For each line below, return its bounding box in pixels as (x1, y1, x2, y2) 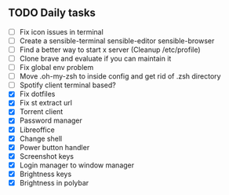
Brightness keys (19, 169, 72, 178)
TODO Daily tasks (8, 6, 96, 20)
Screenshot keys (19, 151, 75, 160)
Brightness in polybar (19, 178, 89, 187)
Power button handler (19, 142, 90, 152)
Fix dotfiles (19, 90, 56, 99)
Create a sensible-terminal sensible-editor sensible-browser (19, 35, 215, 46)
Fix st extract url (19, 98, 73, 108)
